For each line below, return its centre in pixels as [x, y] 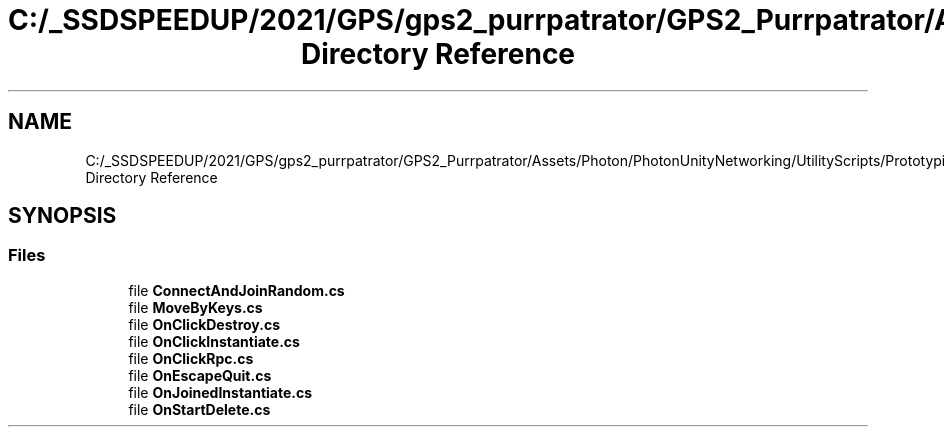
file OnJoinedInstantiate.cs [220, 392]
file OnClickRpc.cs [191, 358]
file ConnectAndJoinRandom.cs [236, 290]
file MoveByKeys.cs [195, 307]
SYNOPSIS [62, 216]
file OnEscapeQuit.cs [200, 375]
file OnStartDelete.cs [199, 409]
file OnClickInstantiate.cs [214, 341]
